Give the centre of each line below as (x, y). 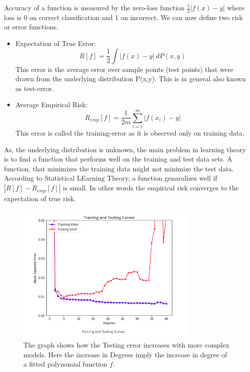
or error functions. (31, 27)
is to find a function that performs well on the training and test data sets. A (118, 159)
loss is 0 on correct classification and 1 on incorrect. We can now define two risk (124, 17)
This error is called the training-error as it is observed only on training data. (130, 133)
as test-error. (34, 88)
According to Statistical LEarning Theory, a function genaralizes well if (111, 178)
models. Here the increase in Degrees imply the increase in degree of (125, 354)
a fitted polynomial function (65, 364)
